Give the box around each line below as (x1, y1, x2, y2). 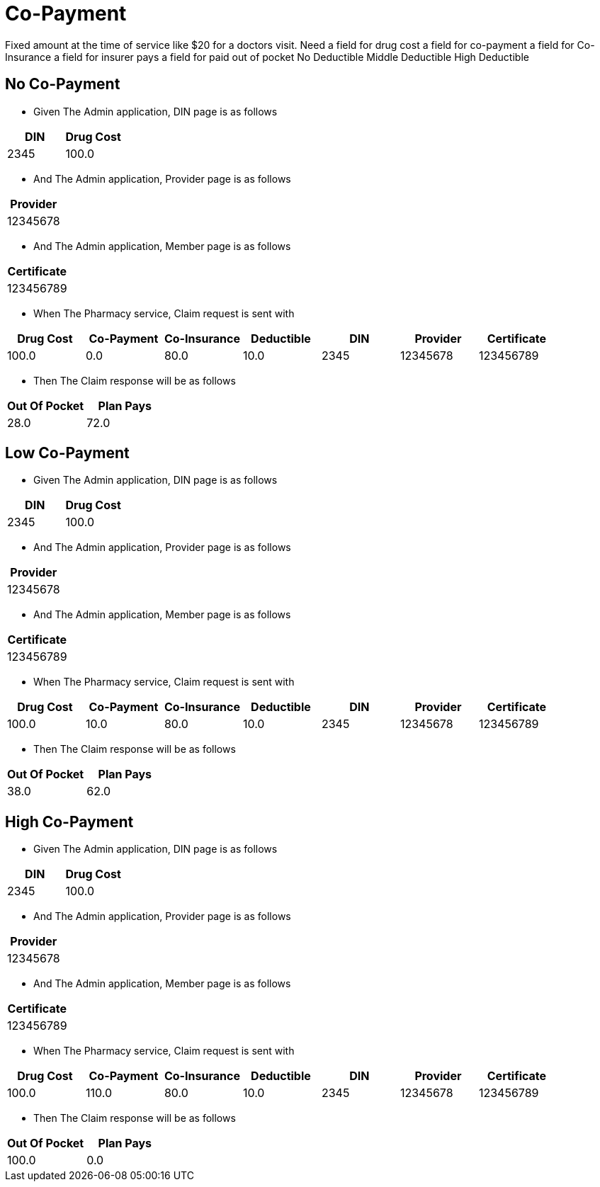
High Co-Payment (5, 812, 134, 831)
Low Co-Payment (5, 444, 130, 462)
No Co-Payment (5, 75, 120, 93)
